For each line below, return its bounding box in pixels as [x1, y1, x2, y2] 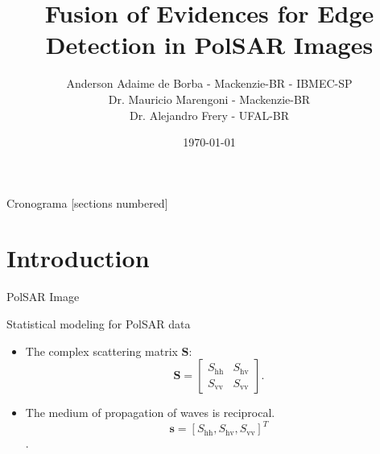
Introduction [6, 241, 150, 274]
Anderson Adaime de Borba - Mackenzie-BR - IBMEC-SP [66, 75, 353, 92]
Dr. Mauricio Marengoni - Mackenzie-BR [108, 90, 311, 107]
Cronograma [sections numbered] [6, 194, 168, 211]
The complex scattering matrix [25, 342, 178, 359]
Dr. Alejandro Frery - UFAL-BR [129, 106, 290, 123]
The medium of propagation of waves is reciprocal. [25, 404, 275, 421]
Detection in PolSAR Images [45, 28, 374, 61]
